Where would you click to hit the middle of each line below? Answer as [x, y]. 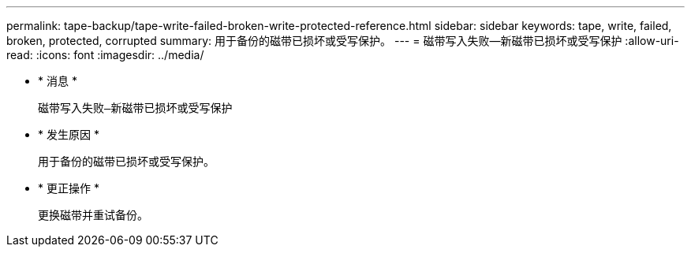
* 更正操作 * [69, 188]
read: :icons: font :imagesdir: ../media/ [105, 55]
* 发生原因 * [69, 134]
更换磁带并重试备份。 [93, 215]
